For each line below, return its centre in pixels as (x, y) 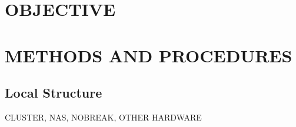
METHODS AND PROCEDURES (149, 55)
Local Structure (54, 93)
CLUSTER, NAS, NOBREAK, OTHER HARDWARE (103, 117)
